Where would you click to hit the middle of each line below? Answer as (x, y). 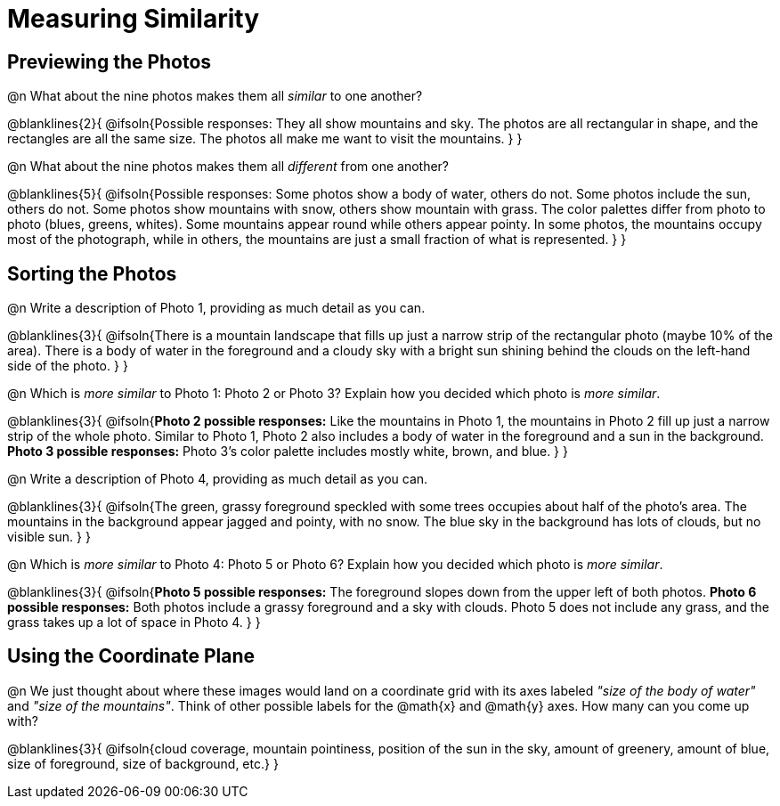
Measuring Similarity (134, 19)
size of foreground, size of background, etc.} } (143, 763)
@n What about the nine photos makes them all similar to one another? (215, 96)
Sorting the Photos (92, 273)
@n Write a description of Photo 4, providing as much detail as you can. (218, 479)
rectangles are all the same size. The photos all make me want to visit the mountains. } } (265, 139)
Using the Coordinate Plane (131, 656)
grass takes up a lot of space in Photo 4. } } (134, 623)
